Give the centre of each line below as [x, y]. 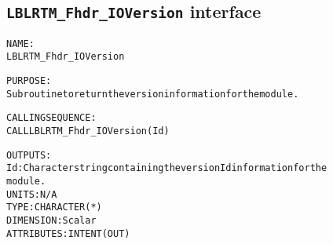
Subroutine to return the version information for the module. [153, 94]
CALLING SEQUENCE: [51, 118]
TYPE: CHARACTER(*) [54, 208]
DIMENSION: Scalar [51, 220]
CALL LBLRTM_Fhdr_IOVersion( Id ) [88, 131]
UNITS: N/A [32, 194]
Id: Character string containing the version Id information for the [167, 168]
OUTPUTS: [29, 155]
